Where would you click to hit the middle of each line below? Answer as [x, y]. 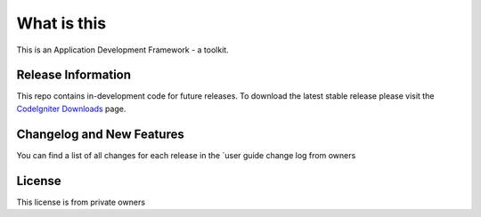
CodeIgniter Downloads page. [71, 108]
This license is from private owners [81, 202]
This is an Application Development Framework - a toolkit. [122, 50]
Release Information [74, 75]
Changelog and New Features [100, 134]
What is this [61, 23]
